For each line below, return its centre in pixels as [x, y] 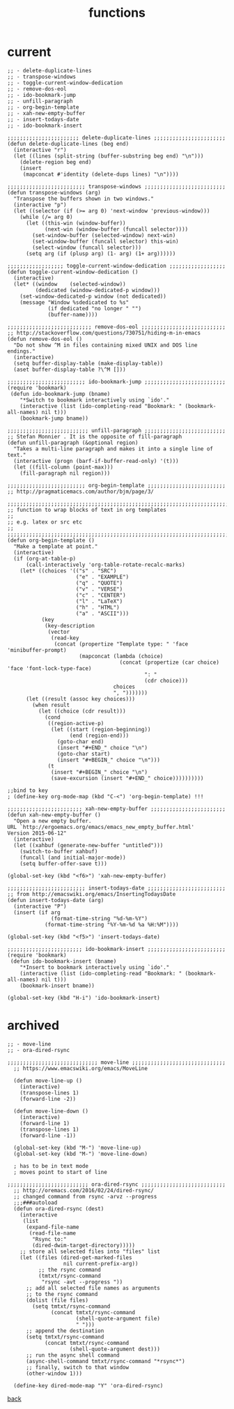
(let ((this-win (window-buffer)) [76, 223]
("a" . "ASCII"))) [102, 614]
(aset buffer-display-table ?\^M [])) [70, 370]
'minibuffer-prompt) [37, 650]
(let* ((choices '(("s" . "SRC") [68, 571]
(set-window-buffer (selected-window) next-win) [104, 235]
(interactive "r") [40, 150]
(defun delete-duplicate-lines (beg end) [68, 144]
